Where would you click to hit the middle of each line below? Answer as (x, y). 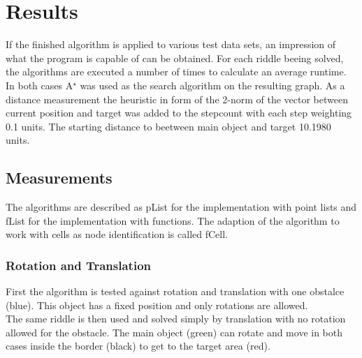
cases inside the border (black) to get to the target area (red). (138, 346)
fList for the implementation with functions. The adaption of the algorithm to (173, 220)
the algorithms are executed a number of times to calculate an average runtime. (176, 72)
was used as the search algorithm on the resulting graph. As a (212, 85)
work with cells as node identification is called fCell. (117, 234)
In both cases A (39, 85)
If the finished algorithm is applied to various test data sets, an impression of (171, 44)
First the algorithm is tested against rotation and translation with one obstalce (175, 291)
